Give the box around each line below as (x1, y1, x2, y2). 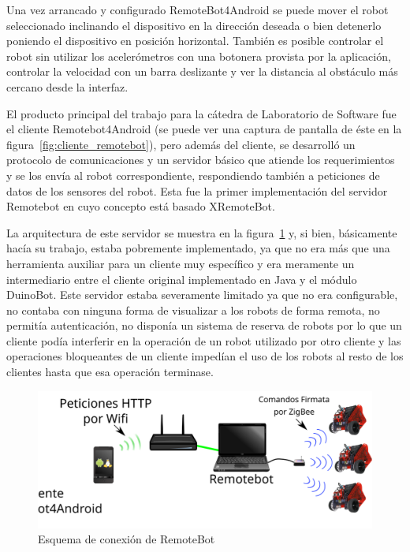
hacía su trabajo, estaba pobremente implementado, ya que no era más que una (6, 240, 390, 256)
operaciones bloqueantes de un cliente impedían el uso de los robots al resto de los (6, 348, 404, 364)
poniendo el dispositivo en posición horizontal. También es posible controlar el (6, 32, 384, 49)
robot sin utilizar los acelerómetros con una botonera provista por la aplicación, (6, 47, 391, 64)
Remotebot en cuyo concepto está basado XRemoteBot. (6, 198, 275, 214)
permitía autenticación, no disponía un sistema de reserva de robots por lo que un (6, 317, 402, 334)
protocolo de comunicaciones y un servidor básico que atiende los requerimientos (6, 151, 395, 168)
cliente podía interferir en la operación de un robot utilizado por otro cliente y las (6, 332, 401, 349)
